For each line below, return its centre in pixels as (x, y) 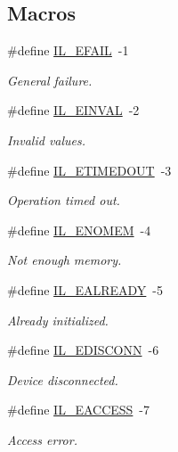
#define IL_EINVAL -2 (73, 110)
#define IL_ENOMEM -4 (79, 230)
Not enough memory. (65, 260)
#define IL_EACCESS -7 (79, 410)
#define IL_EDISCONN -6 (83, 350)
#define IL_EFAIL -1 (68, 50)
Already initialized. (58, 320)
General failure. (50, 80)
